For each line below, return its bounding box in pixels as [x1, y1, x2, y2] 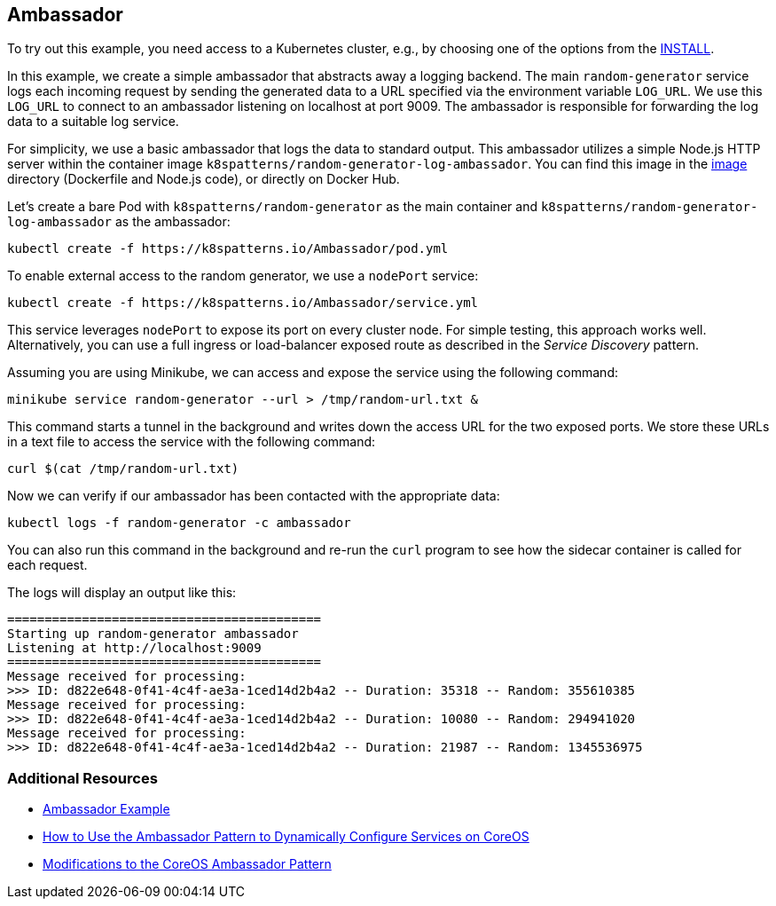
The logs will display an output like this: [7, 585, 237, 601]
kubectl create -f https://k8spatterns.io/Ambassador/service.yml [7, 295, 479, 311]
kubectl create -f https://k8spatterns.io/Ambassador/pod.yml [7, 241, 449, 256]
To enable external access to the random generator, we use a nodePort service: [7, 268, 479, 284]
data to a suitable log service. [7, 114, 179, 130]
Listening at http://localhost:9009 [7, 641, 262, 656]
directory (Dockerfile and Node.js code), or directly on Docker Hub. [7, 171, 400, 187]
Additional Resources [7, 768, 158, 787]
